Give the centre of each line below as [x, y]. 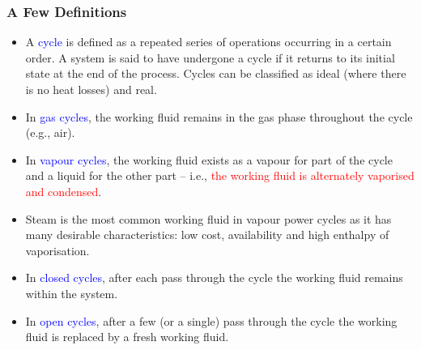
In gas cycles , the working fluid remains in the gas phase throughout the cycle [219, 116]
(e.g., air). [50, 132]
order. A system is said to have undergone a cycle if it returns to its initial [210, 57]
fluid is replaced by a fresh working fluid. [127, 337]
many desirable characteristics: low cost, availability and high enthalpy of [207, 235]
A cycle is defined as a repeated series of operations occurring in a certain [208, 42]
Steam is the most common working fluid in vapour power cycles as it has [208, 218]
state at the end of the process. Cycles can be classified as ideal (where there [216, 73]
